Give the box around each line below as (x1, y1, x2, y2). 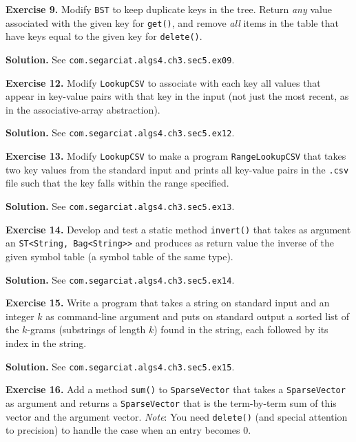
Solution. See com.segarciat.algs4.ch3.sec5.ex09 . (6, 52, 235, 66)
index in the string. (6, 336, 87, 350)
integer (6, 308, 34, 323)
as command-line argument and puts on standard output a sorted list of (45, 308, 350, 323)
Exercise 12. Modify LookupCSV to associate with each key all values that (6, 75, 321, 90)
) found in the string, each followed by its (154, 322, 328, 337)
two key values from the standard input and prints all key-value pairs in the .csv (6, 162, 349, 176)
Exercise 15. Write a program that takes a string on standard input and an (6, 295, 330, 310)
